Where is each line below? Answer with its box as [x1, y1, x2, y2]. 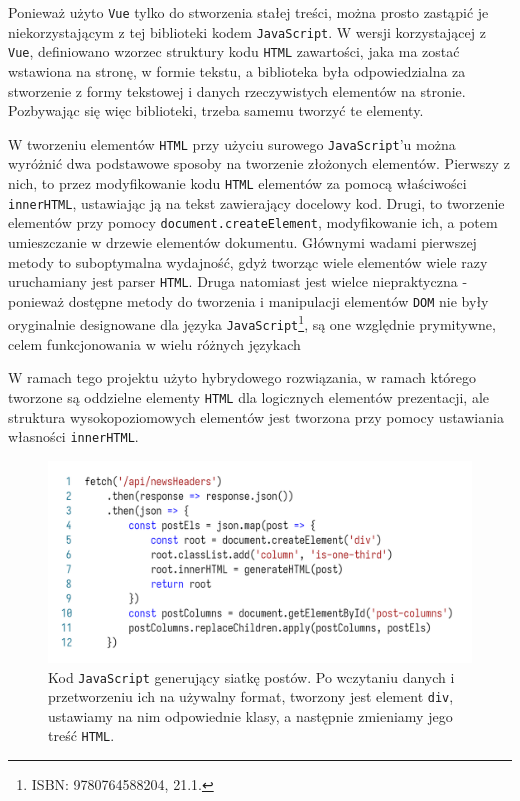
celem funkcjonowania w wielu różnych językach [8, 333, 301, 354]
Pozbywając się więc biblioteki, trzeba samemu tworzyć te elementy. [8, 100, 424, 121]
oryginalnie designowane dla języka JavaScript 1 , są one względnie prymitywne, [8, 311, 496, 335]
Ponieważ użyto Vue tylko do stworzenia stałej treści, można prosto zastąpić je [8, 2, 489, 22]
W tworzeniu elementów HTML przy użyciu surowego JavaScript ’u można [8, 133, 456, 154]
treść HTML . [48, 725, 115, 746]
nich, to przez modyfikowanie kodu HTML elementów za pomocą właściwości [8, 173, 467, 193]
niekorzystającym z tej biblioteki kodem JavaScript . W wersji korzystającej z [8, 21, 486, 42]
